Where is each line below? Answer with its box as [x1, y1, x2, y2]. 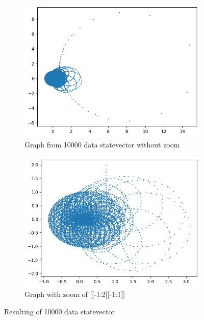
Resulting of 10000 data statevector [4, 306, 115, 316]
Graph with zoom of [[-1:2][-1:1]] [24, 289, 125, 300]
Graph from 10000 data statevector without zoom [24, 139, 180, 150]
